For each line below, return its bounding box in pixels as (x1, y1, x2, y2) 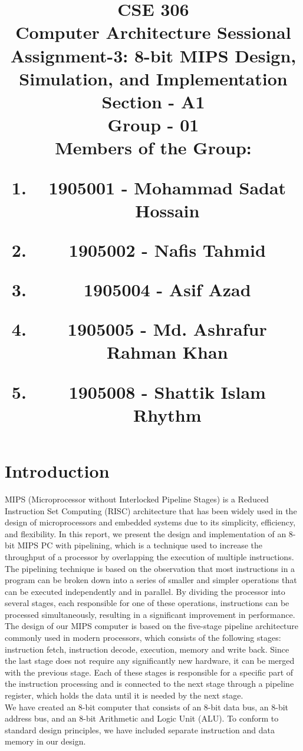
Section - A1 (101, 89, 205, 113)
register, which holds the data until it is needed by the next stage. (5, 689, 243, 702)
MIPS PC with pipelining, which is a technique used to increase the (17, 539, 263, 551)
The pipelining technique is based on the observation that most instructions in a (5, 562, 295, 574)
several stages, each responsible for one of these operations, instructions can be (5, 597, 289, 609)
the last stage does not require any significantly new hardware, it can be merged (5, 654, 295, 667)
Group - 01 (107, 113, 199, 137)
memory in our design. (5, 735, 86, 747)
